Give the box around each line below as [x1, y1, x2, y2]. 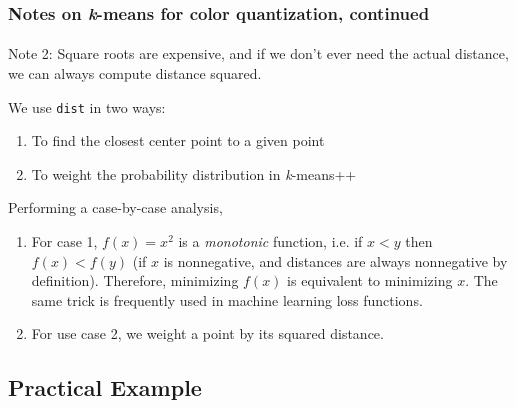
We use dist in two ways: [8, 96, 166, 117]
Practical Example [8, 372, 202, 403]
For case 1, [31, 231, 98, 252]
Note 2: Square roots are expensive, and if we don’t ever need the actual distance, [8, 43, 509, 64]
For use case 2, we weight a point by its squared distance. [31, 323, 384, 344]
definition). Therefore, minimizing [31, 270, 239, 291]
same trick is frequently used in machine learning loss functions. [31, 289, 423, 310]
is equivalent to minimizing [287, 270, 453, 291]
